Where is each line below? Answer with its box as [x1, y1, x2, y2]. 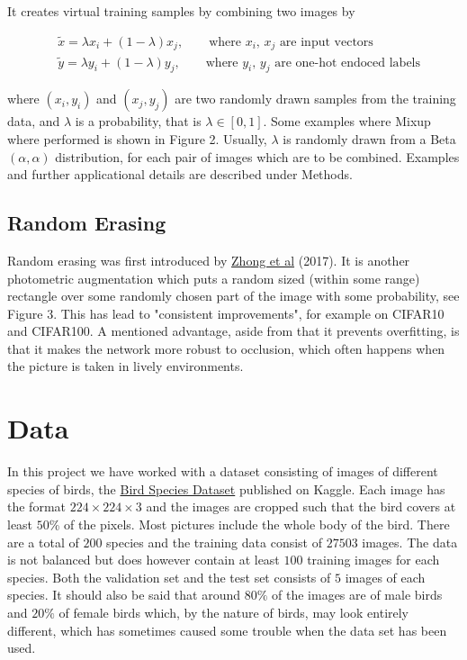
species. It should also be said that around [7, 585, 241, 604]
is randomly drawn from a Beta [283, 129, 456, 148]
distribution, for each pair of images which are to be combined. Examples [55, 147, 460, 166]
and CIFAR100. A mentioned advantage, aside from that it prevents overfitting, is [7, 321, 460, 340]
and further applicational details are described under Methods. [7, 165, 353, 184]
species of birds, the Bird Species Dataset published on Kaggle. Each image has [7, 479, 445, 498]
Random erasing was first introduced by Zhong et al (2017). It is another [7, 250, 410, 269]
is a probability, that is [75, 112, 202, 131]
